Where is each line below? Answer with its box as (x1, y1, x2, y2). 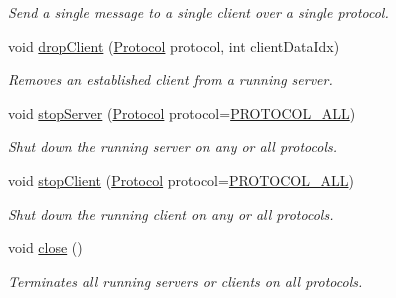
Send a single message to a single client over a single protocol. (8, 2, 389, 22)
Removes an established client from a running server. (8, 69, 333, 90)
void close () (8, 237, 83, 258)
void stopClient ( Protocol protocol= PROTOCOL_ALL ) (8, 169, 354, 190)
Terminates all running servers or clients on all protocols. (8, 270, 363, 291)
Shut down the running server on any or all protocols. (8, 136, 338, 157)
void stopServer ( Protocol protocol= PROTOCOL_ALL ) (8, 102, 356, 123)
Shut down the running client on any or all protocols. (8, 203, 334, 224)
